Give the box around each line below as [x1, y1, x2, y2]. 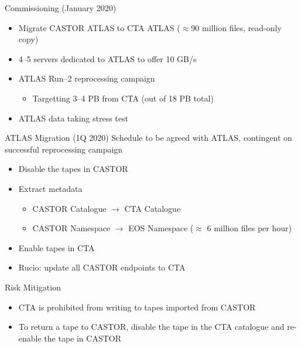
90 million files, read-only [191, 21, 282, 33]
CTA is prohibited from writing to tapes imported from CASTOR [18, 300, 256, 313]
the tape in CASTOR [44, 332, 121, 344]
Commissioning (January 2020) [5, 2, 117, 13]
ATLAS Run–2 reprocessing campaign [18, 72, 155, 85]
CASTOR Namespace [32, 222, 111, 234]
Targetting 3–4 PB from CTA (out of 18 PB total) [32, 92, 214, 104]
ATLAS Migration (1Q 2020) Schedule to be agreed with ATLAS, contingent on [5, 131, 292, 144]
